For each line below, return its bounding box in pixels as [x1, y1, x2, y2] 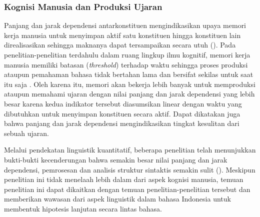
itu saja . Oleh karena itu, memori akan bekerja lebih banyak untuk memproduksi [4, 78, 255, 89]
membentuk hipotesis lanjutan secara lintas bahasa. [4, 203, 162, 213]
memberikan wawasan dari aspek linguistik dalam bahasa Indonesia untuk [4, 193, 231, 204]
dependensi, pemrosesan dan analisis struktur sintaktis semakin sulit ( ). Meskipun [4, 164, 255, 174]
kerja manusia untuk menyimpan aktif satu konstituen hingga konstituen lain [4, 29, 241, 40]
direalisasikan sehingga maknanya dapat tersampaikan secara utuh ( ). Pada [4, 39, 236, 50]
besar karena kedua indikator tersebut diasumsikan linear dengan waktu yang [4, 98, 242, 108]
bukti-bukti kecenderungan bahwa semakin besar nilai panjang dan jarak [4, 154, 227, 164]
